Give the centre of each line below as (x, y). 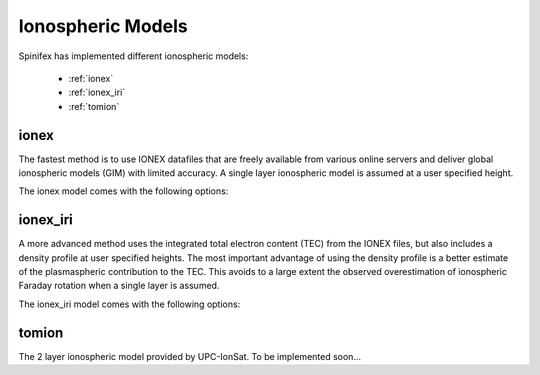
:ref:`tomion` (94, 106)
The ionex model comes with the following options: (123, 191)
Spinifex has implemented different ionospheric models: (133, 56)
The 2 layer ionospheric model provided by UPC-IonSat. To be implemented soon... (190, 356)
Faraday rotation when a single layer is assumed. (119, 286)
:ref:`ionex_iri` (97, 92)
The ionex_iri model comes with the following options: (129, 304)
